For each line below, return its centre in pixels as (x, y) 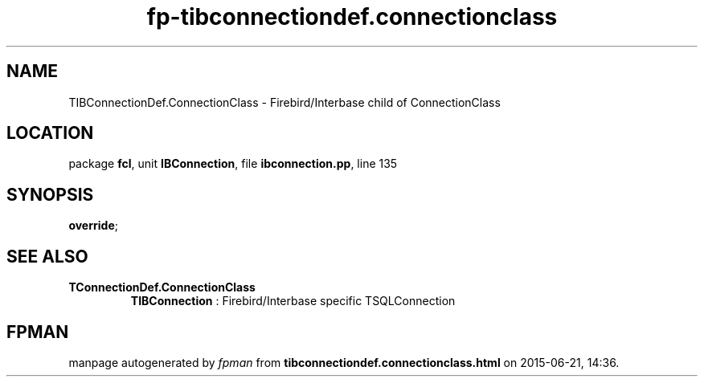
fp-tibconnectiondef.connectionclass (352, 17)
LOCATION (50, 133)
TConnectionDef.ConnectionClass (162, 287)
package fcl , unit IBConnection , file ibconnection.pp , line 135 (233, 164)
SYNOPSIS (50, 194)
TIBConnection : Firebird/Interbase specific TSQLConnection (293, 301)
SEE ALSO (47, 256)
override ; (93, 226)
